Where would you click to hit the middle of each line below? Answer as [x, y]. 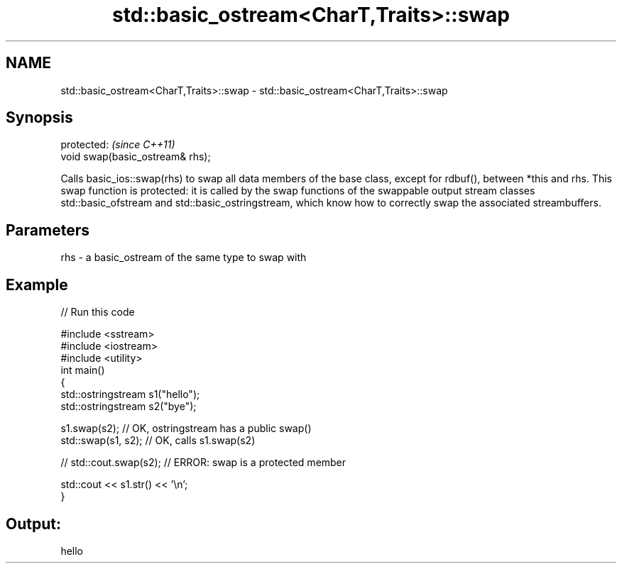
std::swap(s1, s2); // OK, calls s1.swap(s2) [158, 441]
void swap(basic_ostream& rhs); [136, 157]
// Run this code [98, 312]
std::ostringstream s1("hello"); [130, 394]
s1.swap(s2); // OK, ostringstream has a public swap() [186, 429]
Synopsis [39, 118]
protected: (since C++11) [118, 145]
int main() [83, 370]
